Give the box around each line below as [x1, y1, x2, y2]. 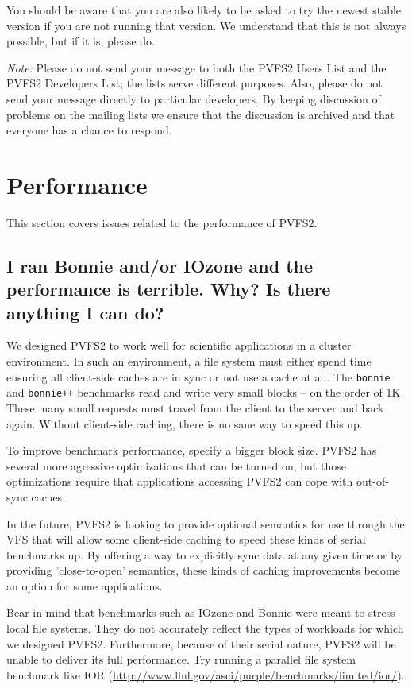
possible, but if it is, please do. [6, 33, 155, 49]
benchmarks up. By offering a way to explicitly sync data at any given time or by [6, 546, 402, 563]
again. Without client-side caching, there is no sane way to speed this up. [6, 415, 363, 432]
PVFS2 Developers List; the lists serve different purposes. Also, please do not [6, 75, 383, 91]
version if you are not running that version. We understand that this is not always [6, 17, 406, 33]
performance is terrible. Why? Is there [6, 277, 331, 301]
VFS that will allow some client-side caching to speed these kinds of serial [6, 531, 366, 548]
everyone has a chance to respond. [6, 122, 172, 138]
